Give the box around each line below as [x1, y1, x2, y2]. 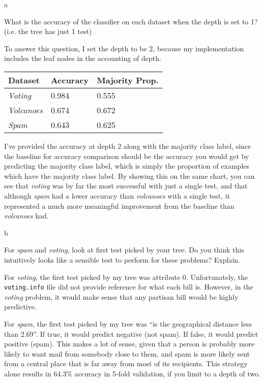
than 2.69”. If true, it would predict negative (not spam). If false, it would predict [4, 328, 258, 339]
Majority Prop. [97, 74, 159, 86]
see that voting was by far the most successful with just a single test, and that [4, 180, 248, 191]
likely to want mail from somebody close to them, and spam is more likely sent [4, 348, 250, 359]
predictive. [4, 301, 37, 312]
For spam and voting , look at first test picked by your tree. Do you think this [4, 244, 244, 255]
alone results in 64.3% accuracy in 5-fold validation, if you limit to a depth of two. [4, 368, 260, 378]
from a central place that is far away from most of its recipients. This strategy [4, 358, 248, 369]
